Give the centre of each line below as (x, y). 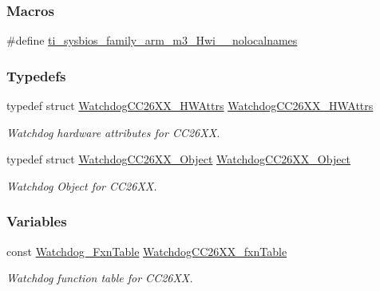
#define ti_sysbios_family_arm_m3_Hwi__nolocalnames (152, 40)
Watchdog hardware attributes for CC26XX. (113, 132)
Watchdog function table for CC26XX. (100, 278)
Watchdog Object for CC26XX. (82, 185)
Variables (37, 221)
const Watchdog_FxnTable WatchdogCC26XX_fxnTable (147, 251)
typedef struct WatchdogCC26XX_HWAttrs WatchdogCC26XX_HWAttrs (190, 106)
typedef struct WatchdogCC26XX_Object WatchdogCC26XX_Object (179, 159)
